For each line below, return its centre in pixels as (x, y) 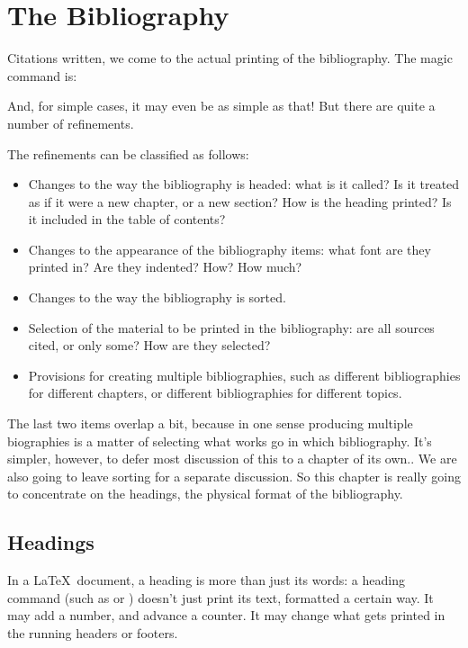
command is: (42, 75)
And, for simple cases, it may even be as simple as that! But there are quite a (221, 106)
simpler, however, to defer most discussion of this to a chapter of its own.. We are (232, 459)
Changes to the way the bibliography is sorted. (157, 297)
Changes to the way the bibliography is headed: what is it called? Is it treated (244, 184)
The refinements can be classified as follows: (128, 153)
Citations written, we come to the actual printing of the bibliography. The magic (230, 58)
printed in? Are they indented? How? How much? (165, 267)
